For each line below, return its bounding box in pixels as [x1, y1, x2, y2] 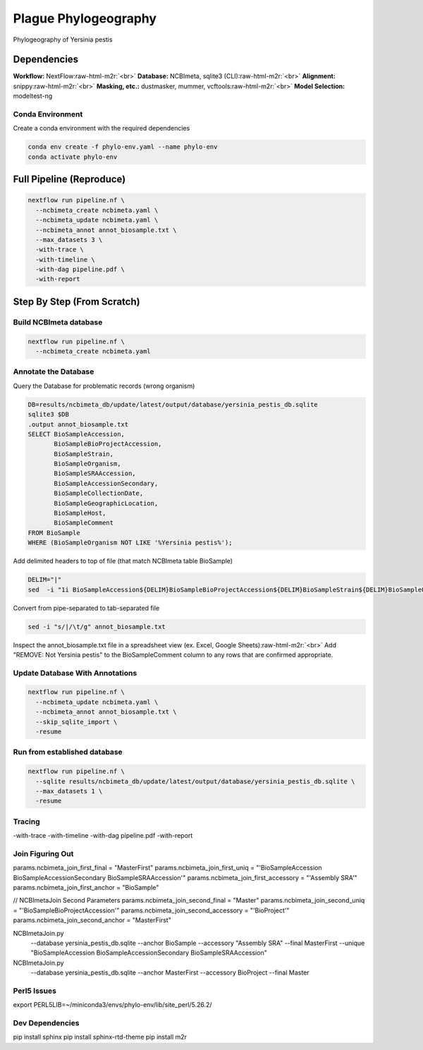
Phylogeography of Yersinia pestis [13, 35, 113, 44]
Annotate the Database [13, 367, 94, 377]
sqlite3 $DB [27, 410, 70, 419]
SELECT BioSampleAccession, [27, 430, 125, 438]
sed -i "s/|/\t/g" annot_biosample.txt [27, 623, 166, 630]
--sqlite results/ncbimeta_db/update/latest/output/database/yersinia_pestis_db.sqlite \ [35, 777, 355, 786]
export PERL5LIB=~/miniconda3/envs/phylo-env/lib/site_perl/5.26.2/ [13, 1001, 212, 1009]
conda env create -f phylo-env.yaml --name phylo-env [27, 143, 218, 151]
